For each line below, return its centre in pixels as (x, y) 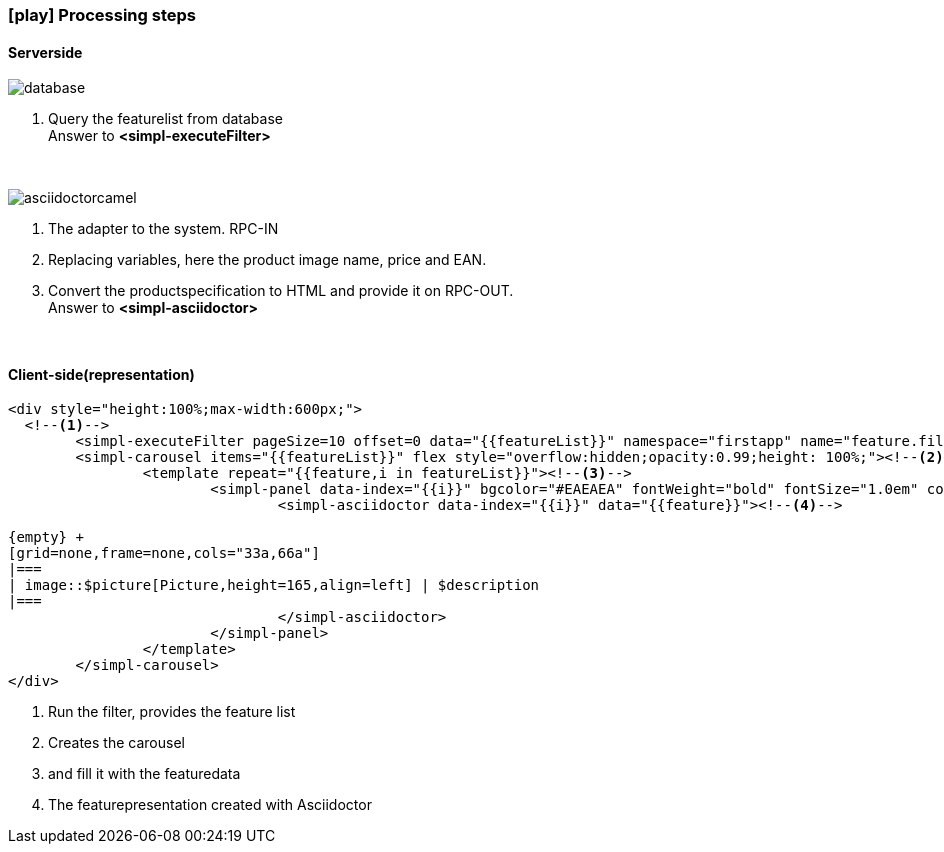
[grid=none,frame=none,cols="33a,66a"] (164, 553)
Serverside (45, 52)
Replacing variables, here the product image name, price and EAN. (267, 260)
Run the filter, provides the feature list (172, 712)
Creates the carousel (116, 743)
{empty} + (46, 537)
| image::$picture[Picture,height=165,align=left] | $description (274, 585)
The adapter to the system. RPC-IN (163, 229)
